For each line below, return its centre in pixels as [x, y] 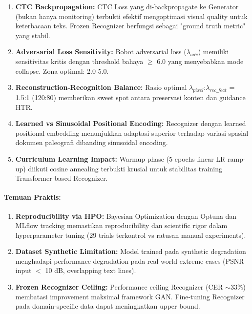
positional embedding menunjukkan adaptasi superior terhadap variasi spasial [132, 133]
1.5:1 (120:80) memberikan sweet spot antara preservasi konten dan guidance [130, 97]
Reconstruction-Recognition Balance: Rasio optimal [101, 87]
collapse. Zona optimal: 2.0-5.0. [62, 71]
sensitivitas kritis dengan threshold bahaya [79, 61]
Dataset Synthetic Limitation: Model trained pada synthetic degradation [131, 251]
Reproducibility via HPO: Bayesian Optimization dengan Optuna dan [126, 216]
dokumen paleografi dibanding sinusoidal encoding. [92, 142]
